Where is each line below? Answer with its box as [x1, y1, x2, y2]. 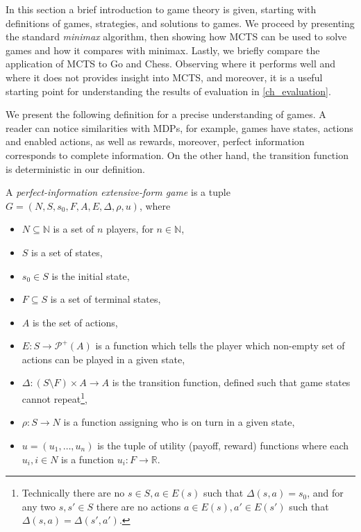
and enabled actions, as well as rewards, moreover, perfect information [6, 134, 305, 149]
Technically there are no [22, 485, 125, 500]
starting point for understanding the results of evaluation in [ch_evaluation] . [6, 83, 331, 98]
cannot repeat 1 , [22, 390, 87, 406]
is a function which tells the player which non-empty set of [95, 338, 345, 353]
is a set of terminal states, [50, 292, 161, 306]
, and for [307, 485, 344, 500]
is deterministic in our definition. [6, 161, 145, 176]
